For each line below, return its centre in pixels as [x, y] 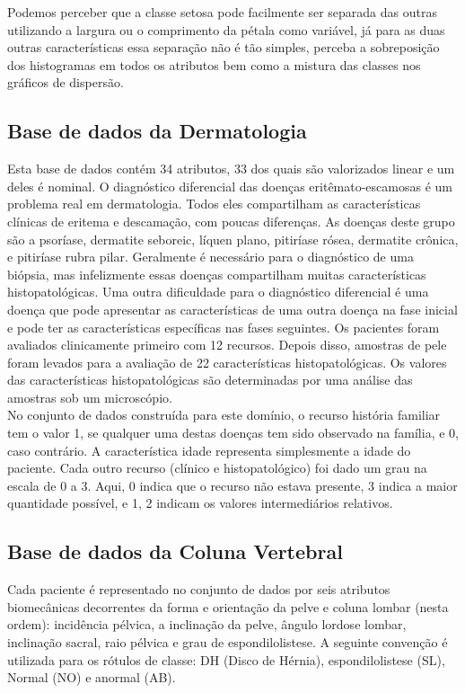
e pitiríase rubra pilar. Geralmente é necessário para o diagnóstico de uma [211, 257]
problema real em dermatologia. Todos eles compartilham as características [214, 204]
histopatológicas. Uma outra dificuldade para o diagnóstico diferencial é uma [218, 292]
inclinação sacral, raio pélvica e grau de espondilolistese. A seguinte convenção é [228, 642]
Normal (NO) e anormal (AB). [92, 677]
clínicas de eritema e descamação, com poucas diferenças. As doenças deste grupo [231, 221]
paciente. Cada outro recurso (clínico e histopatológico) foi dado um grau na [217, 468]
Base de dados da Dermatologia [157, 131]
